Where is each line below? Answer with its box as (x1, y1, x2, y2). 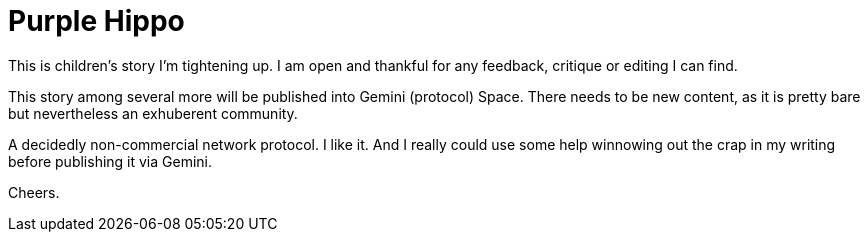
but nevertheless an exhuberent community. (8, 104, 298, 122)
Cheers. (8, 183, 60, 201)
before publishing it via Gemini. (8, 152, 213, 170)
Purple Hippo (8, 4, 185, 38)
